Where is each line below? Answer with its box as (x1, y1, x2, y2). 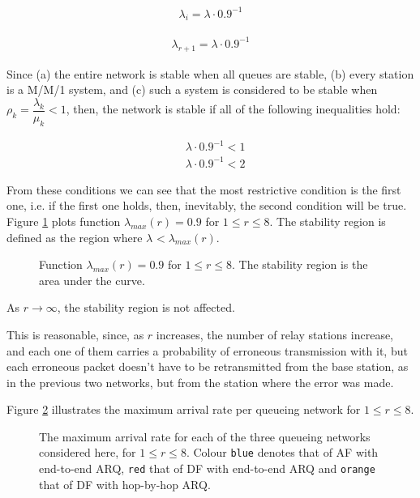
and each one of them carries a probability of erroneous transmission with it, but (6, 342, 408, 359)
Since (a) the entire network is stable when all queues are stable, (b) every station (6, 65, 414, 82)
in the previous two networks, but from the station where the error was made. (6, 373, 394, 390)
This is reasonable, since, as (6, 326, 144, 343)
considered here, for (39, 444, 136, 461)
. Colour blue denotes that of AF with (186, 444, 379, 461)
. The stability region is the (232, 256, 368, 273)
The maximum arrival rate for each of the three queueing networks (39, 428, 371, 445)
